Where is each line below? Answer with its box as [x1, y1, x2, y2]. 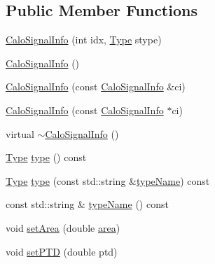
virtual [6, 126, 34, 141]
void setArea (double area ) [6, 220, 120, 235]
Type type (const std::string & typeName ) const [6, 173, 210, 188]
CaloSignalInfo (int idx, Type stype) [6, 32, 162, 47]
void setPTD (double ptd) [6, 244, 118, 258]
